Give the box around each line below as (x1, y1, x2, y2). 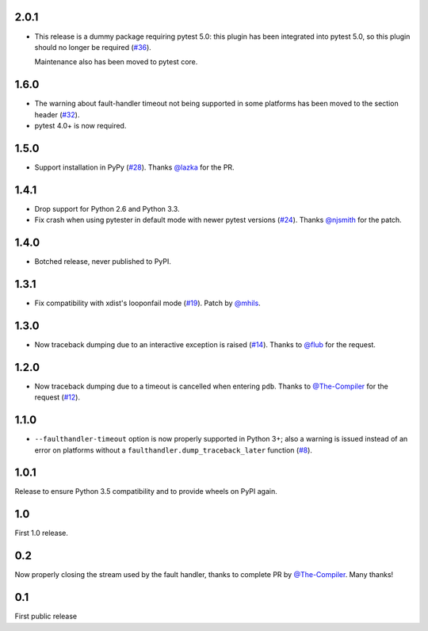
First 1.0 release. (14, 528, 69, 538)
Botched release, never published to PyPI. (34, 257, 172, 266)
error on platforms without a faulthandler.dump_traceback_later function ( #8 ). (34, 445, 313, 455)
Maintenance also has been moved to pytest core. (34, 57, 198, 67)
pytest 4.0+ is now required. (34, 120, 127, 130)
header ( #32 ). (34, 109, 80, 119)
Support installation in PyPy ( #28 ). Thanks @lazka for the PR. (34, 163, 235, 172)
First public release (14, 611, 78, 621)
